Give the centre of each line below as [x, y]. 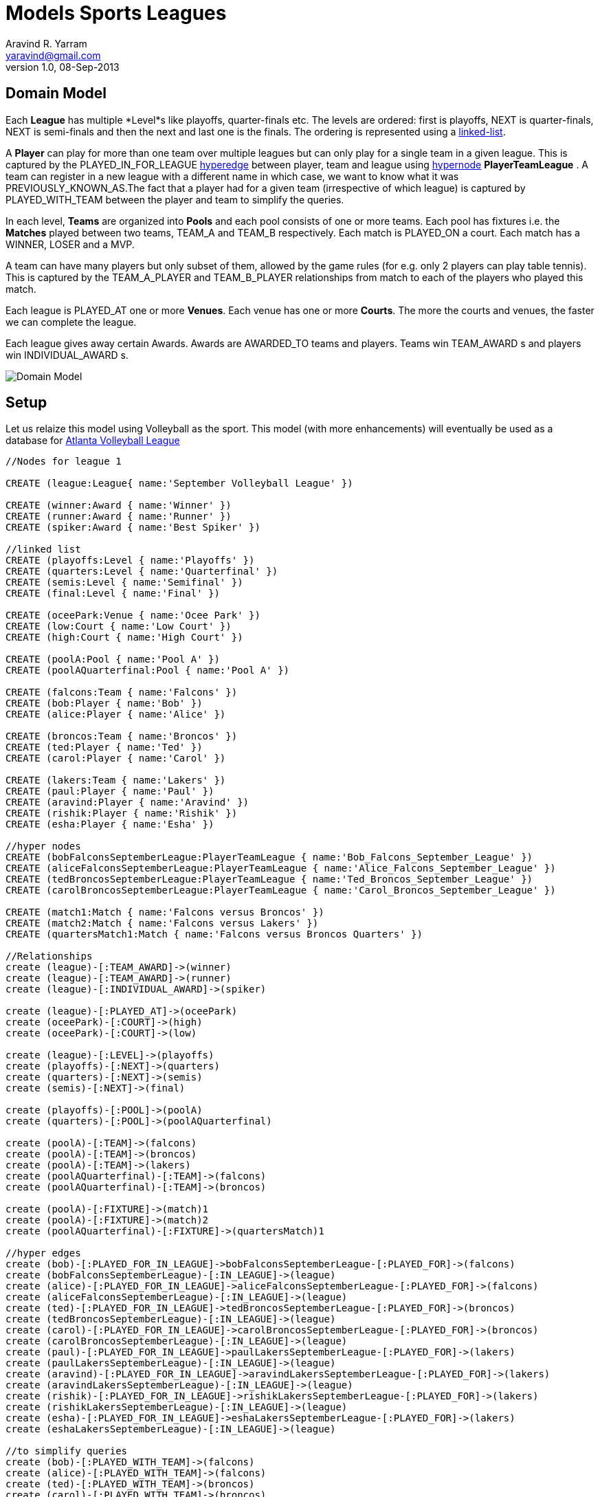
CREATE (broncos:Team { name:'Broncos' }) [122, 736]
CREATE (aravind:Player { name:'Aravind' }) [127, 802]
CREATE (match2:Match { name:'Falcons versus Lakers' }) [162, 923]
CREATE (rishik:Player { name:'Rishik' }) [122, 813]
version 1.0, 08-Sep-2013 [63, 67]
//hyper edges [43, 1253]
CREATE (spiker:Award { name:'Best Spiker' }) [133, 528]
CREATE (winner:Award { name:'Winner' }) [119, 506]
